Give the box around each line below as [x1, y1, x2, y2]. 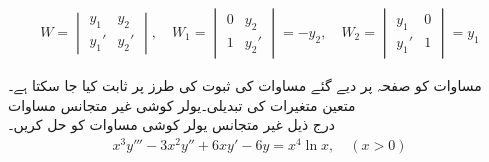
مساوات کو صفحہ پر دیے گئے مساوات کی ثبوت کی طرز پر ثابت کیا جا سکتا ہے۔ [8, 75, 482, 96]
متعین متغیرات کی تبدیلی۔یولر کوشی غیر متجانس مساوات [8, 94, 356, 115]
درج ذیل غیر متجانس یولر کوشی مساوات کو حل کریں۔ [8, 114, 335, 135]
